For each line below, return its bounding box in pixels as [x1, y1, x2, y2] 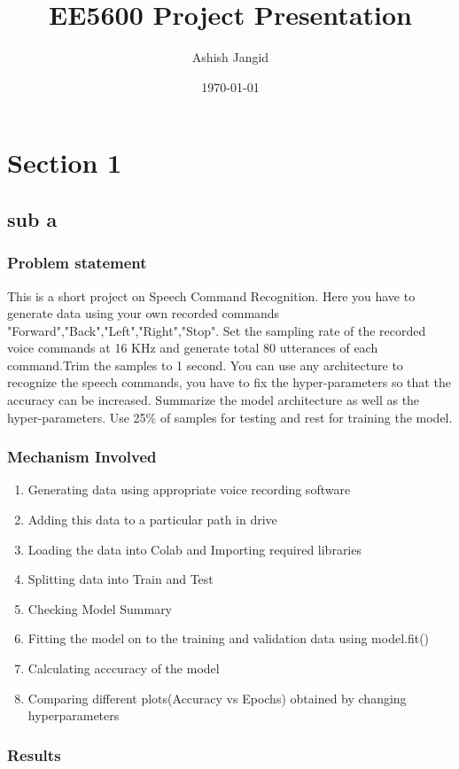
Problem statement [7, 252, 147, 274]
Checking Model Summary [27, 599, 173, 618]
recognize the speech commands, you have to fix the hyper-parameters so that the [7, 373, 451, 392]
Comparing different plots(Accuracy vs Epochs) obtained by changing [27, 688, 407, 707]
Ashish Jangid [191, 48, 269, 66]
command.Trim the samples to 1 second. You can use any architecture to [7, 355, 403, 374]
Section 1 [7, 144, 122, 181]
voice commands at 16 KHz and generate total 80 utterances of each [7, 338, 378, 357]
